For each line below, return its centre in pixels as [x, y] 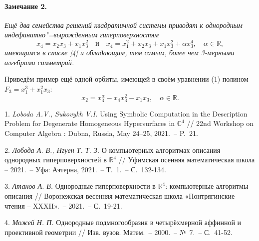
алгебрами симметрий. [39, 62]
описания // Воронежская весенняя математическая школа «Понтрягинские [120, 195]
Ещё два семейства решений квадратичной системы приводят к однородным [124, 25]
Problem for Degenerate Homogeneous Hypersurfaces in [90, 123]
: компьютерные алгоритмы [207, 186]
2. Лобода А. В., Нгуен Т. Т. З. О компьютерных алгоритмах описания [113, 150]
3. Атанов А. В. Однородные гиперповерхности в [80, 186]
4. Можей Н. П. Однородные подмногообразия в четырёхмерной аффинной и [123, 222]
